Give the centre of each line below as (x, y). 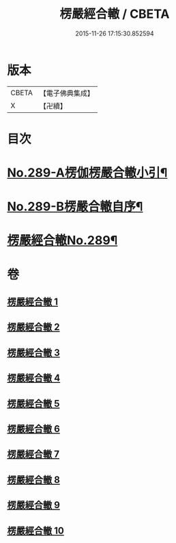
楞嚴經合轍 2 (33, 327)
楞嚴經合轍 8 (33, 480)
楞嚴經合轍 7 (33, 454)
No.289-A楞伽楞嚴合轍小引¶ (87, 173)
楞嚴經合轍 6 (33, 429)
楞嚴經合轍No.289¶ (62, 241)
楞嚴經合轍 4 (34, 378)
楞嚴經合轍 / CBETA (115, 14)
